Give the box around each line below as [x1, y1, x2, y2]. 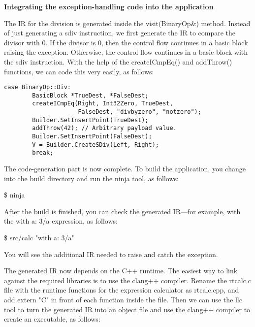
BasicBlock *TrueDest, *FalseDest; [32, 92, 149, 99]
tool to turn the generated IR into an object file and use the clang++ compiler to [4, 304, 251, 314]
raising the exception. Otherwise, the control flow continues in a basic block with [4, 47, 248, 57]
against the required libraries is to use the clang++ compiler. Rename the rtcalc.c [4, 275, 251, 285]
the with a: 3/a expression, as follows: [4, 216, 118, 226]
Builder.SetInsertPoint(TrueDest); [32, 116, 149, 124]
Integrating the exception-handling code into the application [4, 1, 214, 11]
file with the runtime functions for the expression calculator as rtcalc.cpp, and [4, 285, 239, 295]
